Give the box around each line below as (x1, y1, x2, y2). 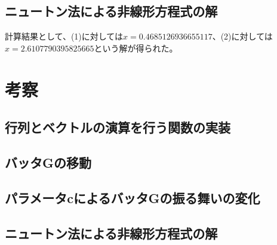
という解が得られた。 (94, 41, 178, 54)
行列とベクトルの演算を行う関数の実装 (5, 118, 230, 137)
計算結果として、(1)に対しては (5, 30, 124, 43)
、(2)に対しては (212, 30, 273, 43)
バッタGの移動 (5, 153, 91, 171)
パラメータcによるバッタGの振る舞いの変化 (5, 188, 260, 207)
